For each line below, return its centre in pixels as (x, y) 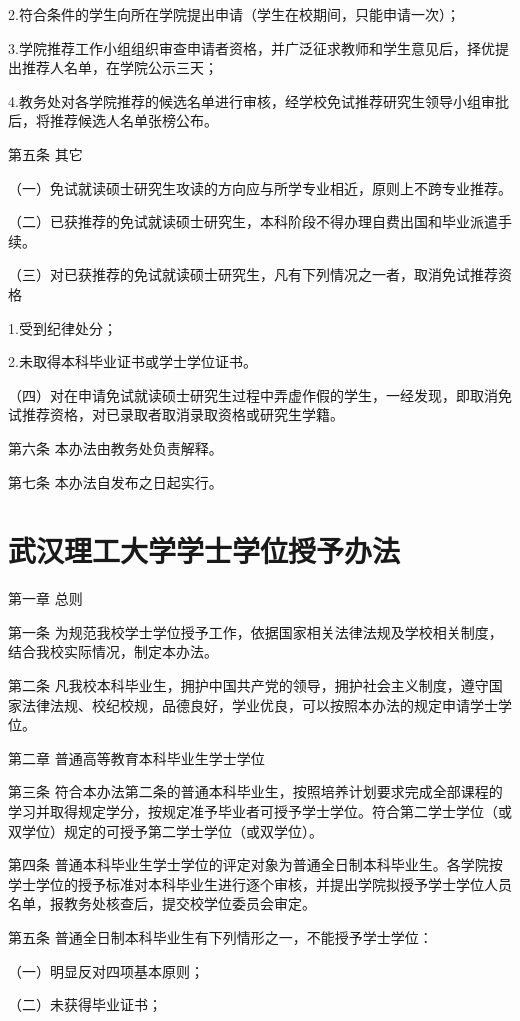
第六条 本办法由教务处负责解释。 (115, 447)
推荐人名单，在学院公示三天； (119, 67)
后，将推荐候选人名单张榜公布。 (113, 120)
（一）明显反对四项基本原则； (106, 970)
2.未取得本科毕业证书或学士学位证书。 (132, 361)
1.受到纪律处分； (62, 327)
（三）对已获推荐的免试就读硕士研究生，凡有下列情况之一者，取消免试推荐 (253, 274)
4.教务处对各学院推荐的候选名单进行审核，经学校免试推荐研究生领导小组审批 (258, 100)
